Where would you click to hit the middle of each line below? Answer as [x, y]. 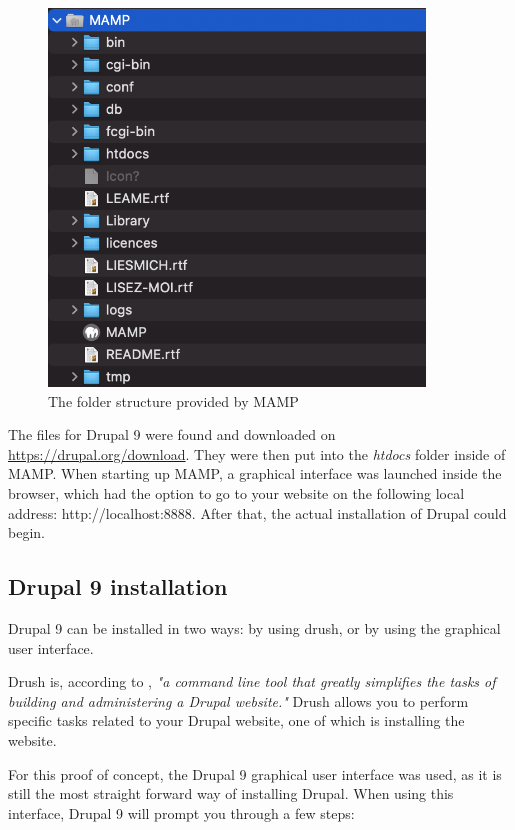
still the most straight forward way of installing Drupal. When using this [231, 793]
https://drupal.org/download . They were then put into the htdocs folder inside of [257, 453]
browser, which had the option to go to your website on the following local [236, 493]
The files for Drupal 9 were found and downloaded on [172, 434]
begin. [26, 532]
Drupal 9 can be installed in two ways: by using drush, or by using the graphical [254, 628]
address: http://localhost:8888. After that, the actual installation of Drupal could [257, 512]
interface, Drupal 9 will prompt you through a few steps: [181, 812]
